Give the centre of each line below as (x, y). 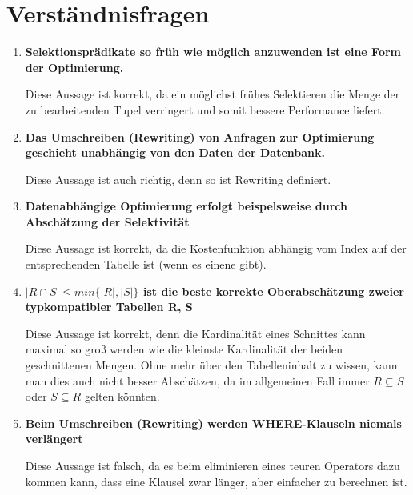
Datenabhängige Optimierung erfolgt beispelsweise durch (186, 206)
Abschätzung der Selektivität (107, 221)
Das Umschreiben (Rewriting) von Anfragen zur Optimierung (200, 136)
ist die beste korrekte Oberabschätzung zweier (273, 291)
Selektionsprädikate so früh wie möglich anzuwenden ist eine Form (213, 52)
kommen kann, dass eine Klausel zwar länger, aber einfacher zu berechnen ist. (216, 481)
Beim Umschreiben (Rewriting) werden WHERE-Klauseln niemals (213, 423)
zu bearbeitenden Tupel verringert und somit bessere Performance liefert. (205, 109)
